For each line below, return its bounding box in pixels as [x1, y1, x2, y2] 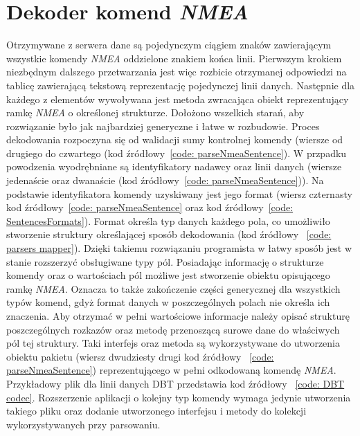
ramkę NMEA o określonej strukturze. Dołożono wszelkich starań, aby [6, 105, 305, 120]
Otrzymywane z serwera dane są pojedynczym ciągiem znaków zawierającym [6, 37, 332, 52]
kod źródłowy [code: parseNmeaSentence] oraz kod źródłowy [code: [6, 200, 294, 215]
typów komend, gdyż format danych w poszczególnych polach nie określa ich [6, 295, 330, 309]
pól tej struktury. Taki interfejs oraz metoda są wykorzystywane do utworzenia [6, 336, 340, 350]
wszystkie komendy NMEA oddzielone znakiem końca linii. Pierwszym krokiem [6, 51, 342, 65]
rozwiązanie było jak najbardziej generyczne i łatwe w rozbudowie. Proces [6, 118, 320, 133]
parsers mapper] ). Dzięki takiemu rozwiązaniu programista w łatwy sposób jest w [6, 241, 352, 255]
